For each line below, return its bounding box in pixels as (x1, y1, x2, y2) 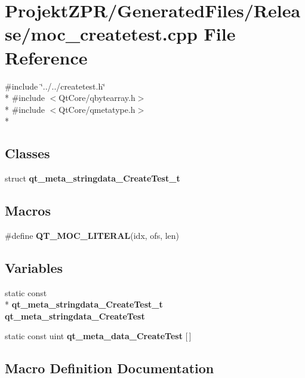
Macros (5, 201, 51, 220)
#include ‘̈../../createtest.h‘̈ (5, 79, 106, 92)
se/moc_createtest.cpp (5, 21, 198, 46)
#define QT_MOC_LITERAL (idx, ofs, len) (5, 229, 180, 241)
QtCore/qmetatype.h (58, 103, 135, 115)
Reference (5, 45, 88, 69)
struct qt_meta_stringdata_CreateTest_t (5, 172, 180, 185)
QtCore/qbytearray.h (58, 91, 135, 104)
